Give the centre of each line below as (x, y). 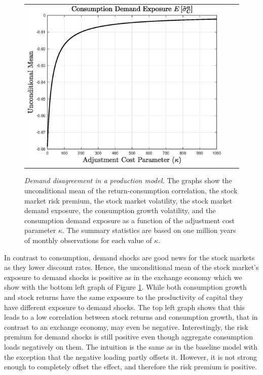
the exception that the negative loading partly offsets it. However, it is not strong (130, 356)
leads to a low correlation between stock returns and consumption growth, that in (131, 317)
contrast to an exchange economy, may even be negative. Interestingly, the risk (126, 327)
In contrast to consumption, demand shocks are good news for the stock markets (129, 257)
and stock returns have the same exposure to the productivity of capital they (124, 297)
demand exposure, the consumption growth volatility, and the (120, 210)
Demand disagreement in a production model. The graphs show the (128, 180)
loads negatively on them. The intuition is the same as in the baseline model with (131, 346)
